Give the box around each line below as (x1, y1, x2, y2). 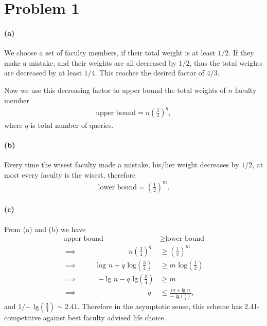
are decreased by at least (4, 67, 82, 78)
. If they (228, 47, 254, 58)
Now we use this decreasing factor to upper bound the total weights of (4, 84, 226, 95)
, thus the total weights (189, 57, 263, 68)
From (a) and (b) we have (4, 223, 86, 234)
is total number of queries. (30, 119, 114, 130)
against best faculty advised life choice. (43, 312, 166, 323)
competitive (4, 312, 41, 323)
